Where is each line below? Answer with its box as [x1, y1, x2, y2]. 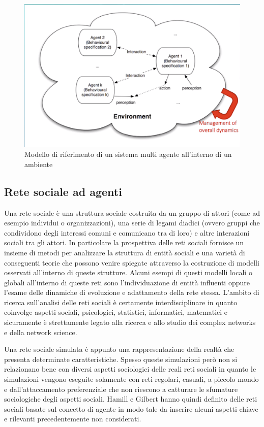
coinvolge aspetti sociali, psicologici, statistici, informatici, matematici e [4, 307, 228, 317]
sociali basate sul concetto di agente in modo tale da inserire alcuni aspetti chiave [4, 403, 258, 414]
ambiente [24, 158, 53, 169]
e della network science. [4, 326, 77, 337]
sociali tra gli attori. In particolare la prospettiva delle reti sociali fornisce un [4, 237, 244, 248]
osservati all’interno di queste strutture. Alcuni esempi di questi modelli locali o [4, 267, 252, 278]
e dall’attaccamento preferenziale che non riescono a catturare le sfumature [4, 383, 238, 394]
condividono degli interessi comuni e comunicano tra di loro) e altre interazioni [4, 227, 250, 238]
